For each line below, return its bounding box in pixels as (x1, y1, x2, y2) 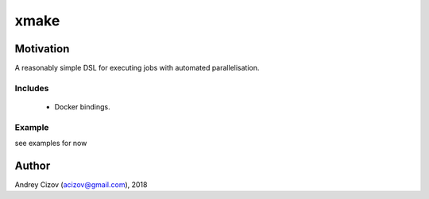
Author (14, 159, 51, 172)
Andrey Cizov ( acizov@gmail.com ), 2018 (14, 180, 148, 189)
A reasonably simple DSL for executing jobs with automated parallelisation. (14, 63, 260, 73)
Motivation (14, 42, 70, 55)
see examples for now (14, 139, 87, 148)
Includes (14, 82, 49, 94)
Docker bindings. (54, 102, 110, 112)
